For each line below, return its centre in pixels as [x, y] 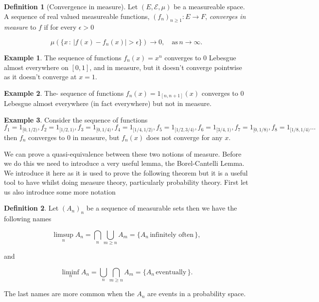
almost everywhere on [36, 67]
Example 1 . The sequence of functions [63, 57]
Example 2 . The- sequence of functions [64, 93]
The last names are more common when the [69, 293]
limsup [63, 235]
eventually [171, 272]
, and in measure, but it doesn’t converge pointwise [166, 67]
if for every [60, 27]
